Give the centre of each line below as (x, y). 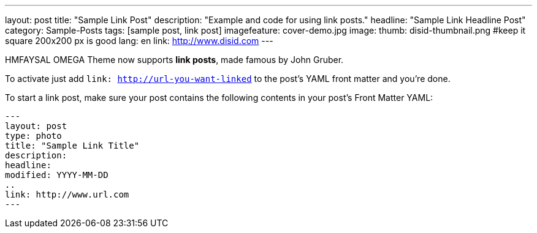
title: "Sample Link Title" (72, 146)
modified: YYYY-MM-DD (57, 175)
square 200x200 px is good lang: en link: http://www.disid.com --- (139, 41)
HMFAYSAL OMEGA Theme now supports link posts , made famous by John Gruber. (174, 60)
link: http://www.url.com (67, 194)
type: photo (33, 136)
